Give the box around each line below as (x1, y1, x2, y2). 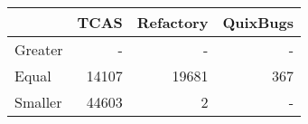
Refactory (136, 12, 209, 33)
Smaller (14, 91, 62, 112)
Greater (14, 39, 63, 60)
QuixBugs (222, 12, 294, 33)
